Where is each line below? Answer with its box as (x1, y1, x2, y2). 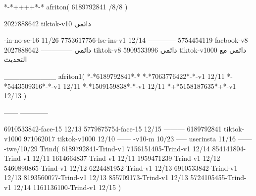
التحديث (4, 54, 27, 65)
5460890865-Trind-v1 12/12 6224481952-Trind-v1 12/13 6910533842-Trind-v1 (4, 162, 238, 173)
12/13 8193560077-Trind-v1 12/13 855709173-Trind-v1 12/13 (4, 172, 188, 183)
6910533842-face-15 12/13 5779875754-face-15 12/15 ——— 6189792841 (4, 124, 222, 134)
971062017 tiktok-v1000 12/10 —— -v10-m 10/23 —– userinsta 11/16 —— (24, 133, 252, 143)
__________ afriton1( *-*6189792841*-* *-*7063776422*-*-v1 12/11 (4, 70, 225, 81)
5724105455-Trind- (190, 172, 247, 183)
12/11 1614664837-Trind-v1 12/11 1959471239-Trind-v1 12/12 (32, 153, 220, 163)
